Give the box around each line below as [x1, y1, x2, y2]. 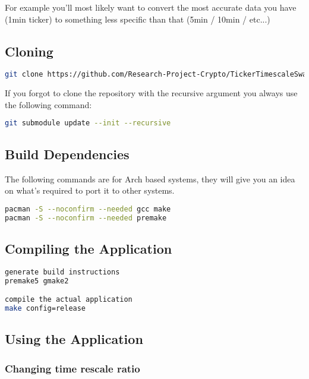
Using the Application [5, 330, 143, 348]
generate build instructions [5, 267, 120, 276]
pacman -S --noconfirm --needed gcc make [5, 204, 171, 213]
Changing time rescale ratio [5, 361, 140, 375]
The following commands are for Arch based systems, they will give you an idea [5, 172, 295, 185]
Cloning [5, 42, 53, 60]
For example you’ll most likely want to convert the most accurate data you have [5, 1, 297, 13]
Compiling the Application [5, 239, 172, 257]
